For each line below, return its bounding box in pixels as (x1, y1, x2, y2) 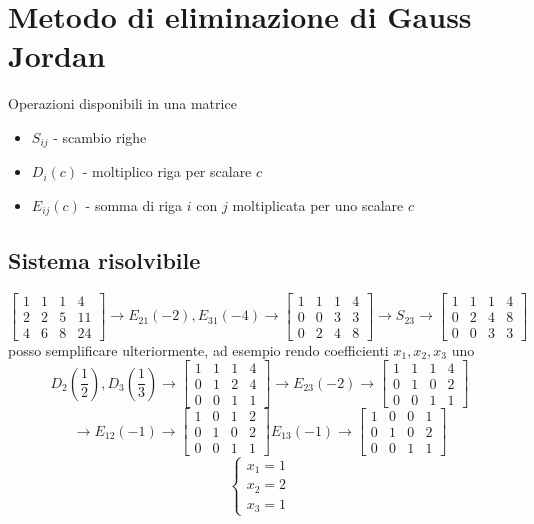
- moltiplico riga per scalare (82, 161, 252, 182)
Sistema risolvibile (8, 244, 201, 275)
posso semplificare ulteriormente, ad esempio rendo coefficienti (8, 339, 389, 360)
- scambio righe (53, 126, 147, 147)
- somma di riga (85, 194, 183, 215)
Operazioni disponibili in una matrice (8, 93, 237, 114)
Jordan (8, 35, 106, 76)
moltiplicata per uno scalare (232, 194, 404, 215)
